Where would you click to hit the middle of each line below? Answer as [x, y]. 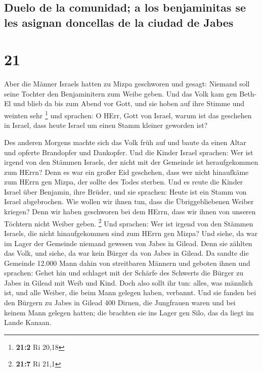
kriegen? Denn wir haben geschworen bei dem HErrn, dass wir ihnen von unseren [130, 212]
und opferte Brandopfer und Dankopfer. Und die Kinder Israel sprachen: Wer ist [129, 152]
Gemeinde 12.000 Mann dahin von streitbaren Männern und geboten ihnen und [127, 263]
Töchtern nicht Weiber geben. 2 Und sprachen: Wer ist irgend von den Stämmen [129, 222]
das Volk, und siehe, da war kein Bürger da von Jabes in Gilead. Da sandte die [126, 253]
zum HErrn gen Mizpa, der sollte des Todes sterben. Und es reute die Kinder [124, 182]
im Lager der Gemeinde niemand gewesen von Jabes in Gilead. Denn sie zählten [128, 243]
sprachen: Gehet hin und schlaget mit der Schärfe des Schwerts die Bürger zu [124, 273]
